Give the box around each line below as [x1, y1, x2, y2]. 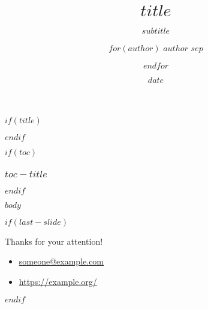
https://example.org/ [19, 275, 97, 288]
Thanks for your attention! [5, 234, 103, 247]
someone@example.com [19, 255, 104, 268]
